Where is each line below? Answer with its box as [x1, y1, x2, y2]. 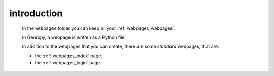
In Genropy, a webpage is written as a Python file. [22, 34, 126, 40]
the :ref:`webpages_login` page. [35, 60, 101, 66]
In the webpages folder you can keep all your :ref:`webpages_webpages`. [22, 25, 176, 31]
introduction [9, 8, 63, 19]
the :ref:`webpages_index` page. [35, 53, 102, 59]
